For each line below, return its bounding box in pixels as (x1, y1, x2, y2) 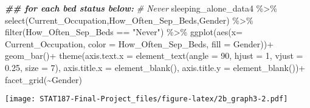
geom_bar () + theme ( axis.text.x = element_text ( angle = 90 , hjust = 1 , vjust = (5, 49, 303, 62)
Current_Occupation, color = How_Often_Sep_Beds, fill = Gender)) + (5, 37, 274, 50)
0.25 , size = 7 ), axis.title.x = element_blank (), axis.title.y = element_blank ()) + (5, 61, 306, 73)
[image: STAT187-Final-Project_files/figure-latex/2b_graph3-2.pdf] (5, 95, 288, 104)
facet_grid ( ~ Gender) (5, 73, 83, 86)
